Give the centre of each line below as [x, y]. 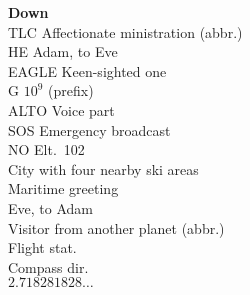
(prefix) [71, 90]
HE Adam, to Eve [63, 51]
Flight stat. [42, 247]
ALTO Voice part [61, 109]
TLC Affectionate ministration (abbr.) [125, 31]
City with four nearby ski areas [103, 168]
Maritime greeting [63, 188]
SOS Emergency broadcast [89, 129]
